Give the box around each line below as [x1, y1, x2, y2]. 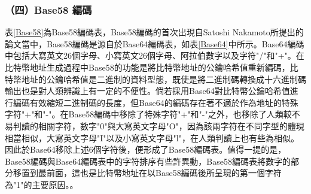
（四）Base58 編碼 [5, 2, 92, 17]
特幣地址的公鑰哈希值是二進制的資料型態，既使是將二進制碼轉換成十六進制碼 [5, 72, 306, 85]
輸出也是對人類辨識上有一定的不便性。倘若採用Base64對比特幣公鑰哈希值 [5, 84, 290, 97]
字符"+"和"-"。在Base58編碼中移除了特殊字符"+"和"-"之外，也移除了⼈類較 [5, 108, 292, 120]
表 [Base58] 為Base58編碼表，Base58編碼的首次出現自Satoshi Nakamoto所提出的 [5, 26, 304, 38]
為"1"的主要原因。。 [5, 178, 78, 190]
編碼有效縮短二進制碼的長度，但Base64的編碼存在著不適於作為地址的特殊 [13, 96, 298, 108]
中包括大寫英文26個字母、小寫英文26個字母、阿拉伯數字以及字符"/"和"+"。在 [5, 49, 304, 62]
